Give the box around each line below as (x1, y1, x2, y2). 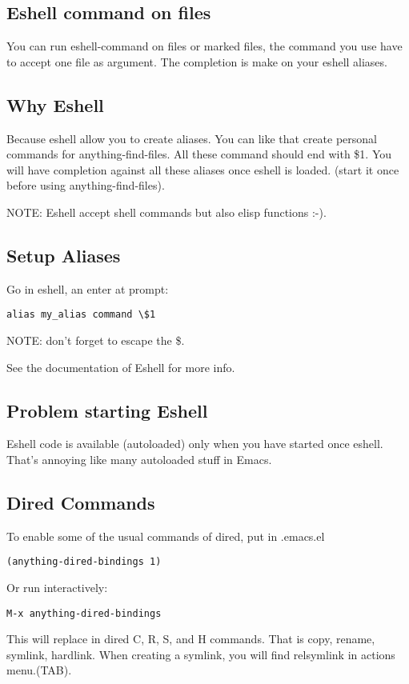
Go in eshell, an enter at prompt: (6, 280, 169, 297)
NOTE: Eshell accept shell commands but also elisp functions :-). (6, 203, 327, 220)
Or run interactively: (6, 579, 108, 596)
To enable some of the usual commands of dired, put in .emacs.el (6, 527, 325, 544)
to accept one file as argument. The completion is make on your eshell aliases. (6, 53, 387, 70)
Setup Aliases (6, 242, 121, 267)
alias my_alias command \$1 (6, 309, 156, 321)
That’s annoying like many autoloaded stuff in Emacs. (6, 451, 272, 467)
